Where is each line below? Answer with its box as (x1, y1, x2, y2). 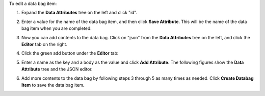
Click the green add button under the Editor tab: (21, 50, 119, 56)
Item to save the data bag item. (21, 82, 84, 88)
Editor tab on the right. (21, 41, 68, 47)
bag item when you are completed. (21, 25, 92, 31)
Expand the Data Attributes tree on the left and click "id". (21, 10, 137, 16)
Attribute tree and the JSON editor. (21, 66, 93, 72)
